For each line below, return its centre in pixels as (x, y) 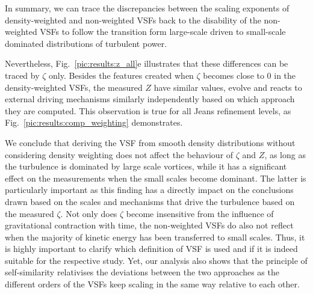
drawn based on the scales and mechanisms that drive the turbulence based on (150, 201)
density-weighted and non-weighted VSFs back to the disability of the (133, 20)
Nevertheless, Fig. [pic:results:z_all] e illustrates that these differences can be (147, 63)
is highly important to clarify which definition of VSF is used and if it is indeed (151, 249)
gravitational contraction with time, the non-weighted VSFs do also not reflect (149, 225)
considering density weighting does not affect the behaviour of (119, 154)
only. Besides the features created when (121, 75)
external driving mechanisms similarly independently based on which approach (150, 99)
